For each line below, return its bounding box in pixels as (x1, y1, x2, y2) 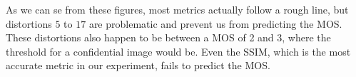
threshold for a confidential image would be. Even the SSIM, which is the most (6, 43, 351, 58)
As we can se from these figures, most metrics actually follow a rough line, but (6, 2, 349, 16)
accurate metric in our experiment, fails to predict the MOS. (6, 58, 270, 73)
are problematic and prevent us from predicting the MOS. (88, 16, 342, 31)
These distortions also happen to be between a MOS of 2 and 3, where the (6, 30, 331, 45)
